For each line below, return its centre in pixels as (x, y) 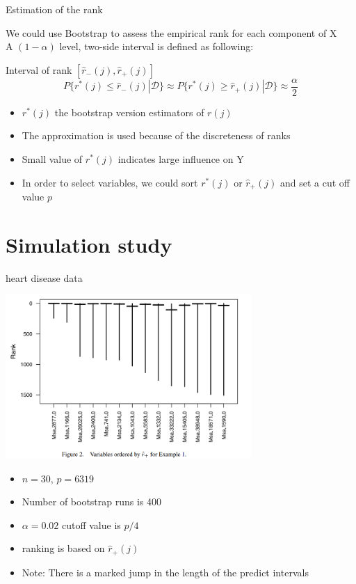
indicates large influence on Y (181, 159)
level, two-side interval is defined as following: (156, 46)
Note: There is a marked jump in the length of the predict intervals (165, 572)
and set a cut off (315, 182)
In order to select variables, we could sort (110, 182)
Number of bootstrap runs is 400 (92, 502)
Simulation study (89, 244)
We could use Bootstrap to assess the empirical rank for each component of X (171, 32)
